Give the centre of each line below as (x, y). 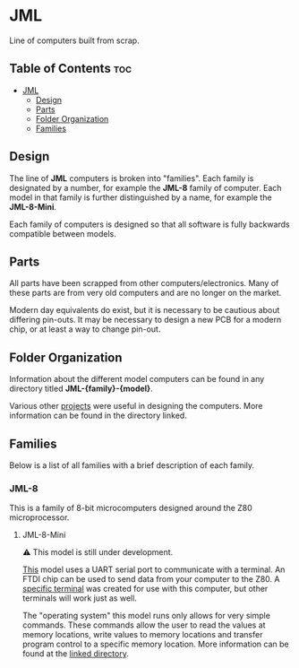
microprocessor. (39, 517)
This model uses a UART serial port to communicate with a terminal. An (154, 569)
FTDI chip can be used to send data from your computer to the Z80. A (151, 579)
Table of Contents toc (71, 69)
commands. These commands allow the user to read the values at (144, 625)
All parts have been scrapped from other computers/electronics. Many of (144, 283)
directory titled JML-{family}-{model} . (81, 389)
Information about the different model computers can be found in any (137, 379)
